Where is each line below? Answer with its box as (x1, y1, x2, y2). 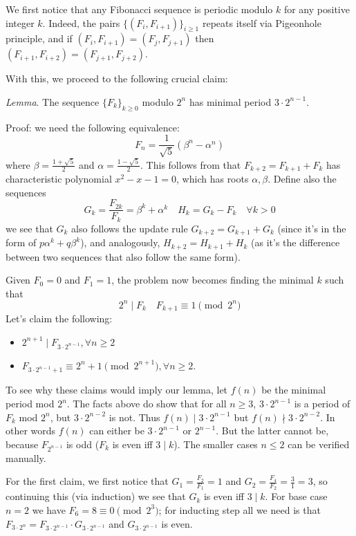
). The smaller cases (174, 436, 258, 451)
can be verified (288, 436, 350, 451)
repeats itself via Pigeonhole (202, 15, 321, 30)
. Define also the (268, 171, 337, 185)
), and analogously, (80, 235, 160, 250)
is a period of (294, 396, 350, 411)
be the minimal (261, 382, 326, 397)
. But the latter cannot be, (216, 423, 329, 438)
